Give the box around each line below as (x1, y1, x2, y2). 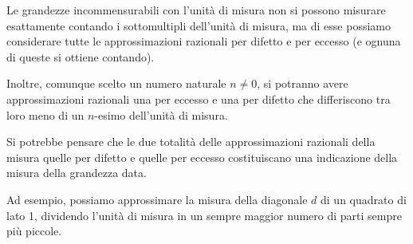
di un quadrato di (321, 191, 407, 207)
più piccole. (6, 222, 62, 239)
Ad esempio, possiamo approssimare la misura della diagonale (6, 191, 308, 207)
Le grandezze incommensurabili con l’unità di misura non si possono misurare (6, 2, 386, 18)
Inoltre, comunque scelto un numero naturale (6, 75, 226, 92)
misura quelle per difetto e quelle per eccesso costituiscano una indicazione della (6, 148, 398, 165)
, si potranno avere (257, 75, 348, 92)
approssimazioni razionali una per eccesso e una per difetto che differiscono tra (6, 90, 391, 107)
